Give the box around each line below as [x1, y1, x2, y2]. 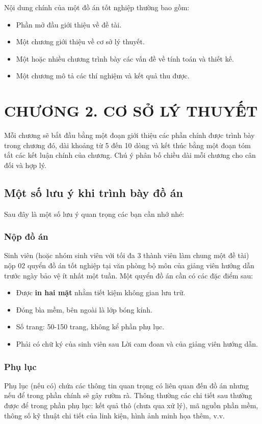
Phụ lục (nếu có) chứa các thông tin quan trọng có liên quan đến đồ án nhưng [4, 380, 249, 390]
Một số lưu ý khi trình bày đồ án [4, 184, 183, 200]
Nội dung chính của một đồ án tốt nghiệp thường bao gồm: [4, 2, 190, 12]
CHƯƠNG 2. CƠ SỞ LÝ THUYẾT [4, 100, 258, 121]
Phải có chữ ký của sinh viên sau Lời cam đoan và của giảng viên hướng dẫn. [16, 338, 258, 349]
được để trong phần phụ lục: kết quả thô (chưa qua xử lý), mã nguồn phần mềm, [4, 400, 258, 411]
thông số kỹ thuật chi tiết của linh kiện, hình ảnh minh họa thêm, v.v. [4, 410, 225, 420]
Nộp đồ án [4, 230, 48, 243]
